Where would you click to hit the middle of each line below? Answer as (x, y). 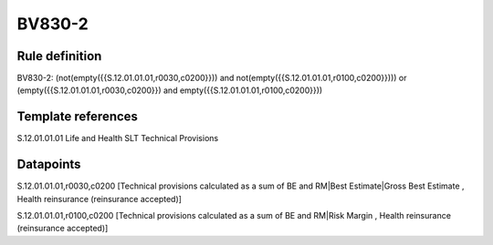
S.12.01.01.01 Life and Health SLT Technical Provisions (118, 138)
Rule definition (59, 56)
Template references (78, 117)
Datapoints (49, 164)
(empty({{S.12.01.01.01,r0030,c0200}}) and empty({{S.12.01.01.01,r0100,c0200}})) (170, 90)
